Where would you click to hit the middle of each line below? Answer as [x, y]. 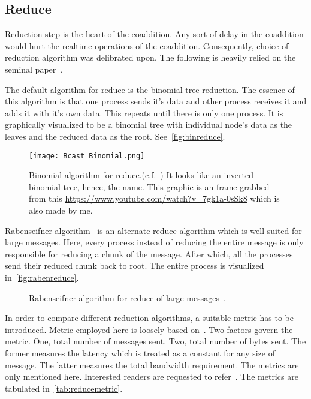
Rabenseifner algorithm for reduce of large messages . [127, 297]
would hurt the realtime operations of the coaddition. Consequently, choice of [147, 45]
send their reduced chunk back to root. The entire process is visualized [135, 265]
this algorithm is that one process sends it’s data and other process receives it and [156, 101]
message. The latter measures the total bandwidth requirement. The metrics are [152, 364]
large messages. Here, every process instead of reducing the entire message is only [154, 242]
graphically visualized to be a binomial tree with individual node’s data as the [149, 124]
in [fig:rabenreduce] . [42, 277]
